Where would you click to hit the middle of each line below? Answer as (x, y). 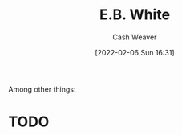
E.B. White (135, 15)
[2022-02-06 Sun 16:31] (135, 52)
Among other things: (42, 89)
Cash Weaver (135, 37)
